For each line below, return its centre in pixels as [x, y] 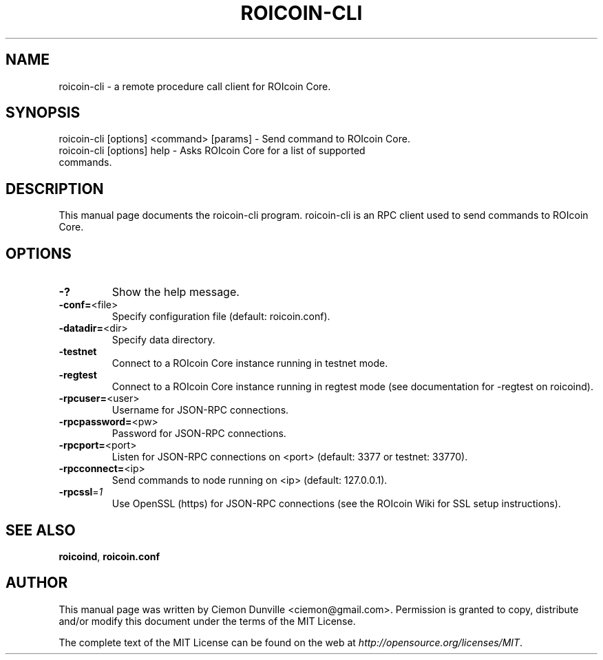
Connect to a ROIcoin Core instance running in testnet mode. [250, 363]
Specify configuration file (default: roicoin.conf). [221, 317]
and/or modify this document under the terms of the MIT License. [207, 621]
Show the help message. [176, 292]
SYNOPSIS [43, 113]
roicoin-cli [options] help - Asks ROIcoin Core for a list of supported [212, 151]
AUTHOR [37, 583]
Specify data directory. [163, 340]
